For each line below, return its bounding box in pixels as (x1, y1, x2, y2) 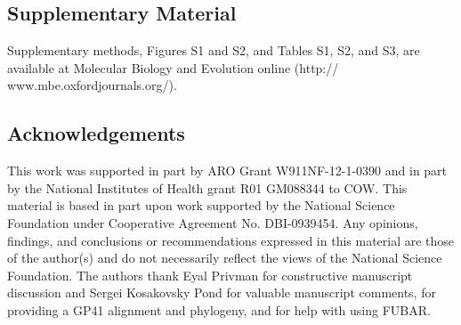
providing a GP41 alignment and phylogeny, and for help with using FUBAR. (7, 300, 431, 319)
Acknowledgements (7, 119, 185, 147)
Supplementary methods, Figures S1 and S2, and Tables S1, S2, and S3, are (7, 41, 420, 60)
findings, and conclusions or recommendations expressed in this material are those (7, 231, 455, 249)
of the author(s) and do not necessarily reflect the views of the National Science (7, 248, 442, 267)
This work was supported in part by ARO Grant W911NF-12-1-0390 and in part (7, 161, 448, 180)
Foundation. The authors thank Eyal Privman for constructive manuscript (7, 265, 413, 284)
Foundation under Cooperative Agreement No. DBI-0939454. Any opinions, (7, 213, 418, 232)
